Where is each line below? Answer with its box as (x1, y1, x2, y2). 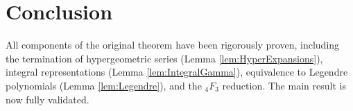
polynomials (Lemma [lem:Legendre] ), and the (6, 78, 202, 92)
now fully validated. (6, 92, 89, 106)
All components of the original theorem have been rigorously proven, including (6, 37, 340, 52)
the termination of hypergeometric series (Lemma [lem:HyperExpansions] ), (6, 51, 323, 65)
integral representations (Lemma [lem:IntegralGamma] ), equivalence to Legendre (6, 65, 348, 79)
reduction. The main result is (222, 78, 346, 92)
